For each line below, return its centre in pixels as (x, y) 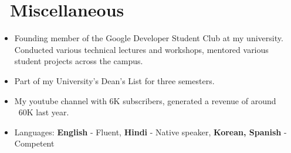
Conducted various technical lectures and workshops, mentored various (141, 49)
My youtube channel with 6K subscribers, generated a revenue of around (145, 100)
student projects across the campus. (79, 61)
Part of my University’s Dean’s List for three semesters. (114, 80)
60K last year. (44, 112)
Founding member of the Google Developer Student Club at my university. (149, 38)
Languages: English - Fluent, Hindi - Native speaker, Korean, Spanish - (150, 132)
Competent (34, 143)
